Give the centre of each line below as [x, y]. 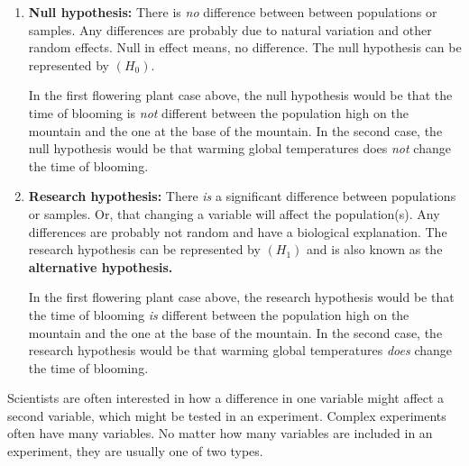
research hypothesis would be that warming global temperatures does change [240, 350]
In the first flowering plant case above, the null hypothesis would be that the [240, 95]
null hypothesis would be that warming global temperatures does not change [239, 148]
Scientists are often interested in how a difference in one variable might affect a [226, 398]
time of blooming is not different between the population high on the [218, 112]
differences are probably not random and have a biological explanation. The [238, 231]
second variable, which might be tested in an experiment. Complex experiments [227, 415]
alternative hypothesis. [101, 266]
